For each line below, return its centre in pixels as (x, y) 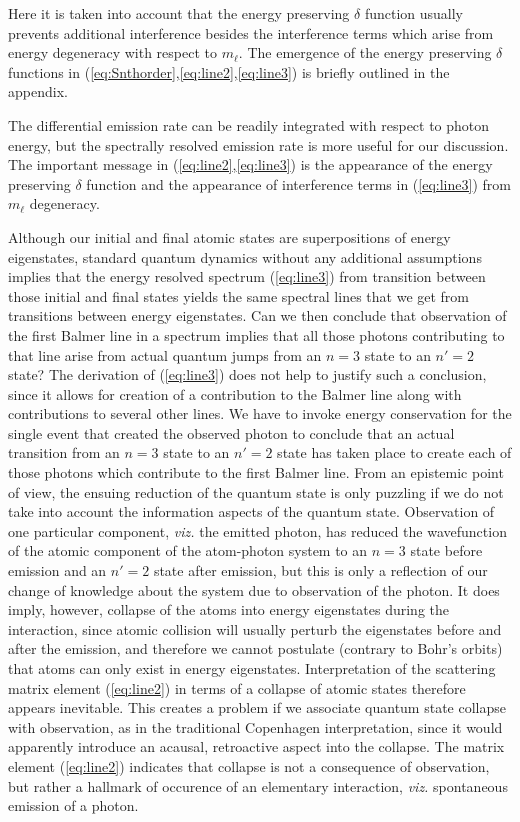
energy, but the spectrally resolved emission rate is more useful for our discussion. (258, 144)
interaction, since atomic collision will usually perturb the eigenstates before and (255, 628)
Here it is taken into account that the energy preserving (179, 13)
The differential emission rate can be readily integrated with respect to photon (249, 124)
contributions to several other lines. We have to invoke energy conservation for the (260, 413)
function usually (414, 13)
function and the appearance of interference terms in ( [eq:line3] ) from (298, 183)
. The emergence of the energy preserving (365, 52)
